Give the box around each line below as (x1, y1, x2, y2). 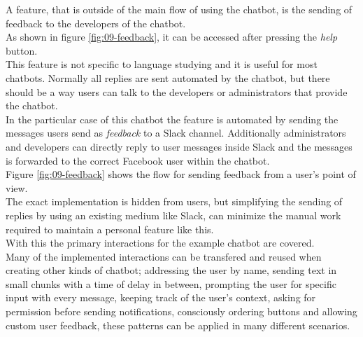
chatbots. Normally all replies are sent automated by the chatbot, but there (6, 70, 330, 85)
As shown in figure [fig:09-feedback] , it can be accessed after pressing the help (6, 29, 338, 44)
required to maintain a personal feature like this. (6, 221, 214, 236)
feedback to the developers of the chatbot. (6, 15, 186, 30)
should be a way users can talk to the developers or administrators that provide (6, 84, 348, 99)
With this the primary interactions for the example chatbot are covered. (6, 235, 315, 250)
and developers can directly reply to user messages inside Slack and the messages (6, 139, 353, 153)
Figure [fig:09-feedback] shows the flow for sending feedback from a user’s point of (6, 167, 356, 181)
